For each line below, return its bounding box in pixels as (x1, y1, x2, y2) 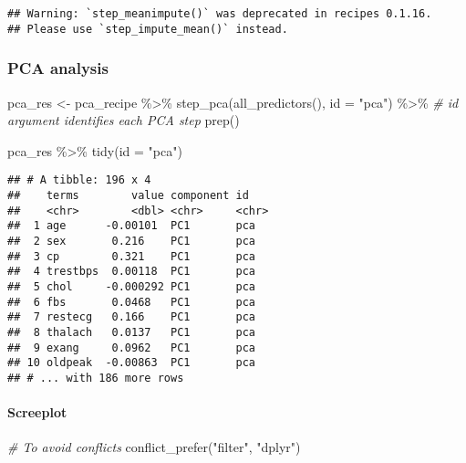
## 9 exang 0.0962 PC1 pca (7, 341, 256, 354)
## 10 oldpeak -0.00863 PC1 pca (7, 356, 256, 370)
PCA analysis (7, 57, 109, 79)
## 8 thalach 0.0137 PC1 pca (7, 325, 256, 339)
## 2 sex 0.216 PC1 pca (7, 234, 256, 247)
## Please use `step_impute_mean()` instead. (7, 22, 288, 36)
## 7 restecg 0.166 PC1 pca (7, 310, 256, 324)
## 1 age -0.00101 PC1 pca (7, 219, 256, 233)
